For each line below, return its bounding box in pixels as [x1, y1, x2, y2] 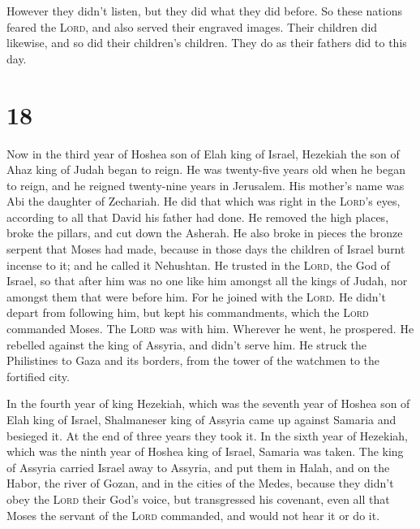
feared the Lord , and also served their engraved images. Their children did [6, 18, 378, 35]
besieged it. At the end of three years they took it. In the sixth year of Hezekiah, [6, 427, 408, 444]
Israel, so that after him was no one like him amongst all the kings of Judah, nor [6, 272, 408, 289]
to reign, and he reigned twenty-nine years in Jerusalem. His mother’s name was [6, 176, 405, 193]
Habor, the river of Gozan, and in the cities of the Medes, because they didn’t [6, 475, 394, 492]
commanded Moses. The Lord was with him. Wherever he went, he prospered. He [6, 320, 414, 337]
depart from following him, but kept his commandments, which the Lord [6, 304, 369, 321]
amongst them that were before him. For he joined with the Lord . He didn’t [6, 288, 386, 305]
